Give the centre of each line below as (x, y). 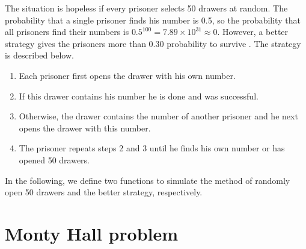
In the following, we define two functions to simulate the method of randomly (148, 180)
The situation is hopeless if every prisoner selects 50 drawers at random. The (146, 8)
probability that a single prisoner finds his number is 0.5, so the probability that (153, 20)
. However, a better (253, 32)
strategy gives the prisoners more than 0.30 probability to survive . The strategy (153, 43)
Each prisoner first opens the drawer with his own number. (127, 75)
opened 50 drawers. (54, 159)
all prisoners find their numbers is (67, 32)
